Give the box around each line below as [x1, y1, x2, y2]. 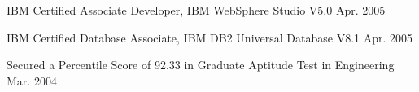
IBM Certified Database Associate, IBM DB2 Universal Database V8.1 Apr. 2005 [7, 28, 413, 46]
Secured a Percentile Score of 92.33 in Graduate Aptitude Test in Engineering [7, 56, 395, 73]
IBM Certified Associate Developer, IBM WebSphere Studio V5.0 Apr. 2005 [7, 2, 386, 18]
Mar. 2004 [7, 72, 57, 89]
